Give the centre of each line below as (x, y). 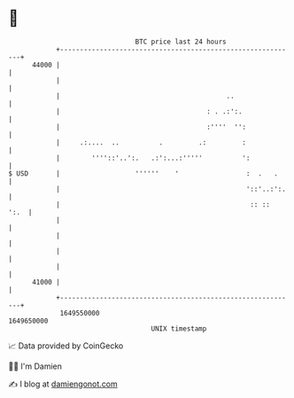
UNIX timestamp (179, 328)
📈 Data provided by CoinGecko (66, 346)
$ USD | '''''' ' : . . (143, 173)
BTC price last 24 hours (181, 42)
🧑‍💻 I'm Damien (35, 366)
